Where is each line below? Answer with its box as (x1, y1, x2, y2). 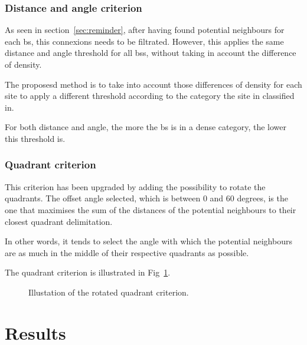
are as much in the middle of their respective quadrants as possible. (5, 246, 249, 258)
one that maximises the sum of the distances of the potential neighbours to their (5, 203, 296, 215)
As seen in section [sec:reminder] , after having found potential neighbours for (5, 24, 285, 36)
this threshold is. (5, 132, 66, 144)
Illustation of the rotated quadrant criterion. (28, 286, 189, 298)
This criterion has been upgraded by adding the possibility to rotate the (5, 180, 266, 193)
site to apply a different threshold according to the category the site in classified (5, 89, 295, 102)
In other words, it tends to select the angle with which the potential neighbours (5, 235, 292, 247)
